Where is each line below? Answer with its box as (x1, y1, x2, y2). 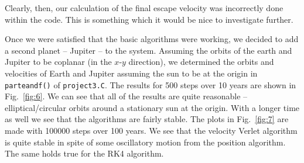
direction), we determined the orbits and (128, 56, 274, 68)
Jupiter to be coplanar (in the (5, 56, 112, 68)
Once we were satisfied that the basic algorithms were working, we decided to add (5, 33, 299, 45)
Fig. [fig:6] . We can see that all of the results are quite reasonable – (5, 90, 248, 102)
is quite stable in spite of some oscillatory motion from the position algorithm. (5, 136, 286, 148)
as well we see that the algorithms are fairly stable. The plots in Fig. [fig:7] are (5, 113, 289, 125)
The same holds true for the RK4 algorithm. (5, 147, 164, 159)
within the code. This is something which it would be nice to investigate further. (5, 13, 293, 25)
